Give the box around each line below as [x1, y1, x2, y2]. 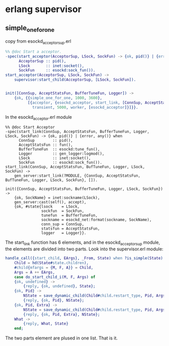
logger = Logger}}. [41, 231, 87, 236]
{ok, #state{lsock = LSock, [14, 204, 80, 210]
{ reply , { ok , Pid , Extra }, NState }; [23, 312, 100, 317]
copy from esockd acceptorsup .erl [5, 38, 71, 45]
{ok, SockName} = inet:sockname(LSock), [14, 195, 100, 200]
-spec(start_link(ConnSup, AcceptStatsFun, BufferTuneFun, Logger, [5, 129, 150, 134]
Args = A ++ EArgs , [14, 269, 55, 275]
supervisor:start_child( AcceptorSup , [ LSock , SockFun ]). [14, 77, 136, 83]
